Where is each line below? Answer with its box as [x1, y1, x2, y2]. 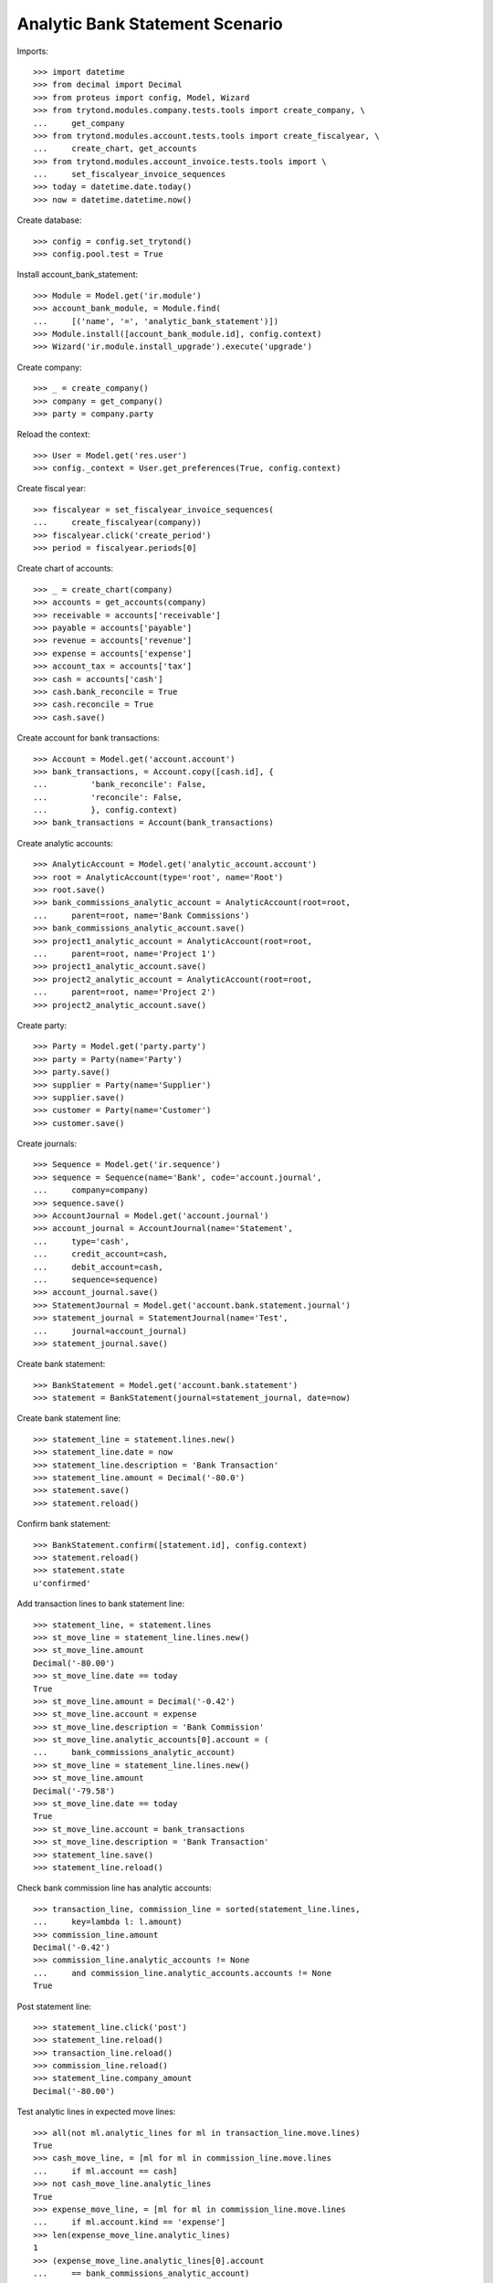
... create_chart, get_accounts [33, 143, 197, 154]
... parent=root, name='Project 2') [33, 987, 216, 997]
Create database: [16, 215, 82, 226]
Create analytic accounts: [16, 837, 114, 848]
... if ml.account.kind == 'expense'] [33, 2217, 226, 2227]
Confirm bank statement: [16, 1519, 111, 1530]
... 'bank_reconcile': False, [33, 779, 207, 790]
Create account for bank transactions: [16, 732, 160, 743]
